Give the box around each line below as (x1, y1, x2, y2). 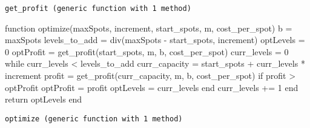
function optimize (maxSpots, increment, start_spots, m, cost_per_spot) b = (5, 21, 292, 34)
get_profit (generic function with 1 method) (5, 4, 191, 13)
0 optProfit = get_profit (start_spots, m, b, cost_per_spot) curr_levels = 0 (5, 45, 289, 58)
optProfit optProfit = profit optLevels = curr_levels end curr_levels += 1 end (5, 81, 298, 93)
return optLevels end (5, 93, 82, 106)
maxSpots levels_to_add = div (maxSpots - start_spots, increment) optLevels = (5, 33, 305, 46)
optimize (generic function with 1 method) (5, 114, 183, 123)
